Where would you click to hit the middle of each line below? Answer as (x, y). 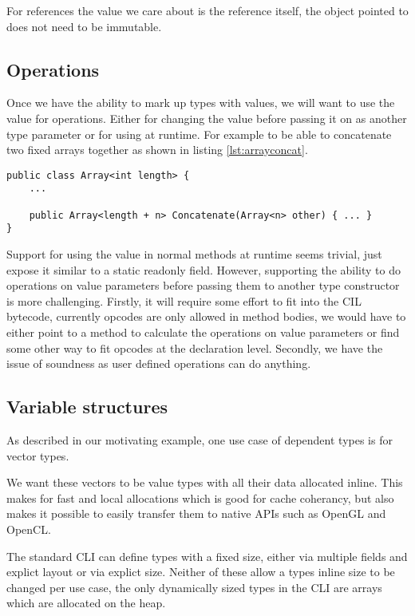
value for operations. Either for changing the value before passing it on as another (207, 118)
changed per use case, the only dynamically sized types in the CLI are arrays (194, 587)
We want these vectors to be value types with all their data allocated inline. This (205, 482)
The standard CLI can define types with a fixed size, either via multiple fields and (207, 556)
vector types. (38, 455)
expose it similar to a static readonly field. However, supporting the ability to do (204, 269)
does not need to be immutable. (84, 26)
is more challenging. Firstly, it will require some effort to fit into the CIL (184, 300)
